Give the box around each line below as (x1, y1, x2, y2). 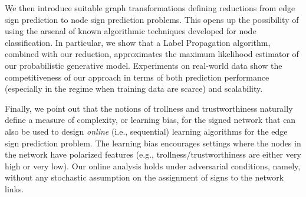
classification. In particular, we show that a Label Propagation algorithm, (5, 36, 271, 48)
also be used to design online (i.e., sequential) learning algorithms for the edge (5, 125, 288, 137)
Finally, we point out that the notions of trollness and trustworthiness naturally (5, 102, 293, 114)
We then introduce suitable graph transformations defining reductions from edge (5, 2, 295, 14)
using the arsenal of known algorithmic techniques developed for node (5, 25, 256, 37)
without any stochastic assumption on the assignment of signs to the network (5, 171, 284, 183)
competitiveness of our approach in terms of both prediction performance (5, 71, 269, 83)
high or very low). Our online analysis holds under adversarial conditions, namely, (5, 159, 301, 172)
